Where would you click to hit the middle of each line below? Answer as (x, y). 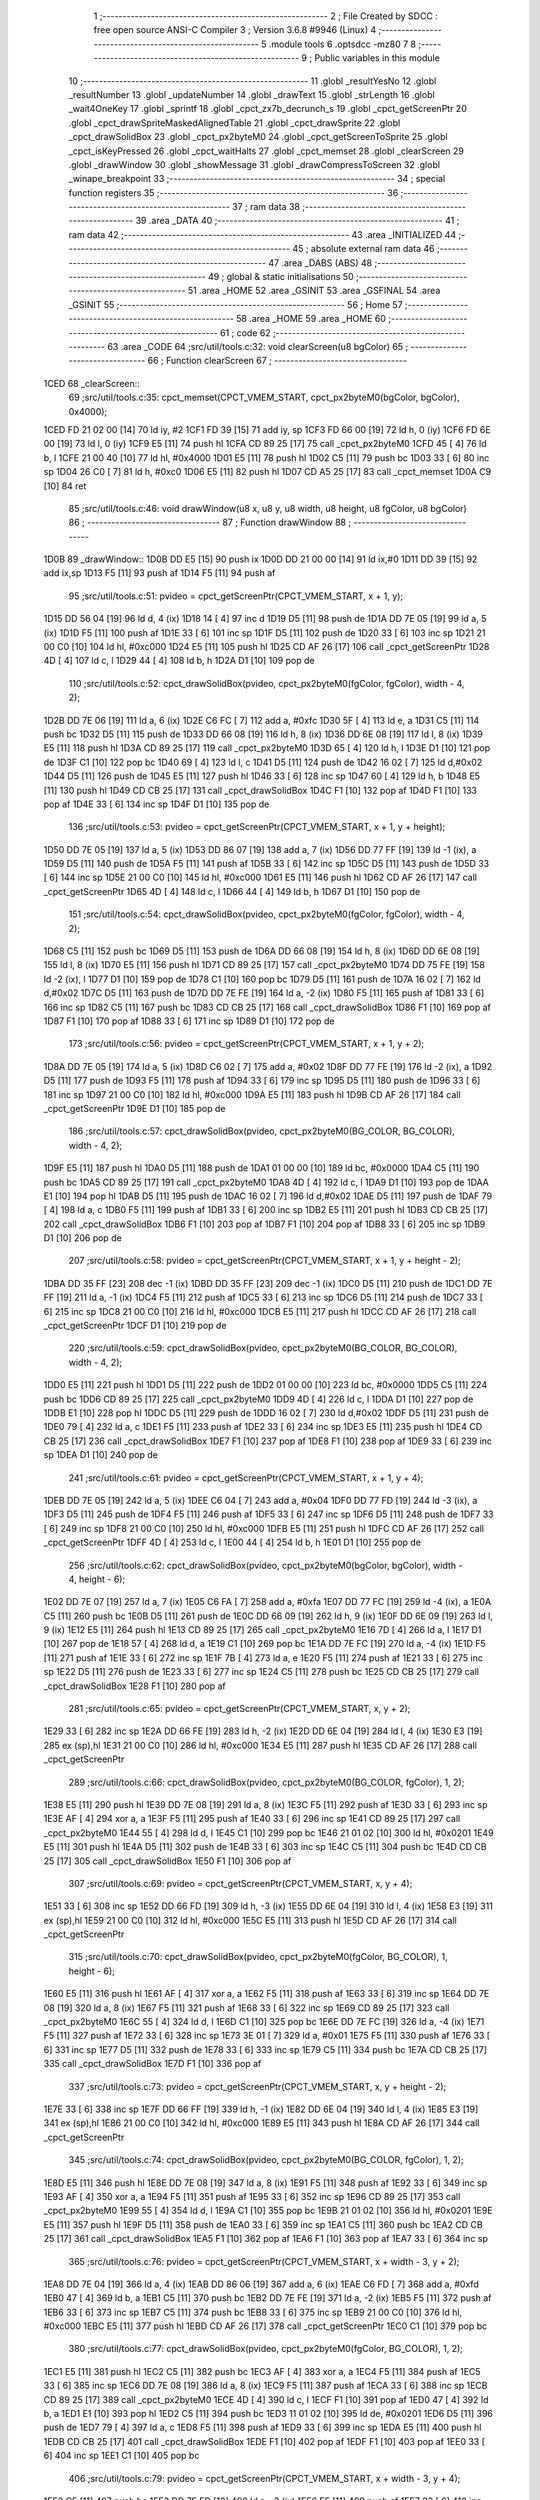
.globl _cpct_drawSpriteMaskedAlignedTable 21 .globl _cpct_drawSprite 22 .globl (234, 122)
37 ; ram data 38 (265, 207)
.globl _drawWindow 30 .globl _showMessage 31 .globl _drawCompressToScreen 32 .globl (254, 164)
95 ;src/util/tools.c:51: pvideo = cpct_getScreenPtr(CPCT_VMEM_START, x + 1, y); (236, 596)
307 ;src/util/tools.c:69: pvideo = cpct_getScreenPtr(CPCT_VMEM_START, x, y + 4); (240, 1883)
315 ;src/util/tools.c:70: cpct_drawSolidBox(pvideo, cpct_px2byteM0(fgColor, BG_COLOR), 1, (258, 1957)
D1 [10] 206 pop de (82, 1238)
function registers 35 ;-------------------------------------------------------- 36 (233, 192)
